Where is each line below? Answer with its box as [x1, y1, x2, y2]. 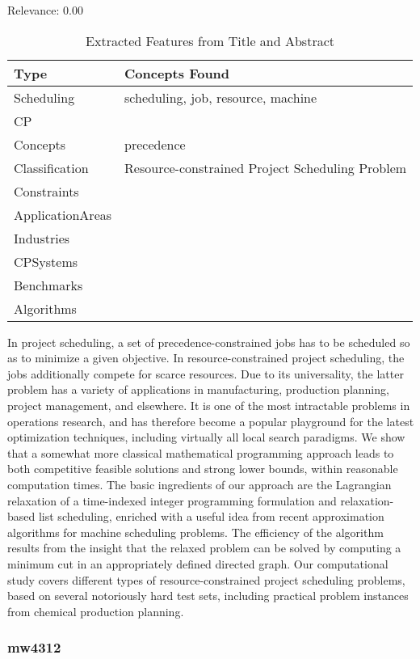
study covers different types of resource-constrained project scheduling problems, [7, 571, 405, 588]
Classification [14, 158, 89, 177]
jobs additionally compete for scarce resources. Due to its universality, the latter [7, 365, 404, 382]
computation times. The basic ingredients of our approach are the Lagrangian [7, 475, 392, 492]
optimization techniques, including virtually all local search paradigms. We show [7, 429, 405, 446]
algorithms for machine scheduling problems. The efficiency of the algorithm [7, 523, 384, 540]
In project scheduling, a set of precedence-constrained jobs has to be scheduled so [7, 333, 410, 350]
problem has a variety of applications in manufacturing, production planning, [7, 381, 389, 398]
